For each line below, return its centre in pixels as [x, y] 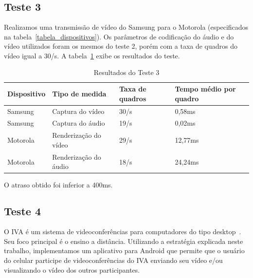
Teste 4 [22, 211]
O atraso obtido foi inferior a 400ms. [58, 185]
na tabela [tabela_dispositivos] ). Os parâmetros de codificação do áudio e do [119, 36]
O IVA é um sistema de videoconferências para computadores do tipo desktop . [123, 232]
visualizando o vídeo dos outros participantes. [72, 269]
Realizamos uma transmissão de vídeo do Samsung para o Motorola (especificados [126, 27]
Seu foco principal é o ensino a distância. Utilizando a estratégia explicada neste [124, 241]
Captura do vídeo [78, 111]
